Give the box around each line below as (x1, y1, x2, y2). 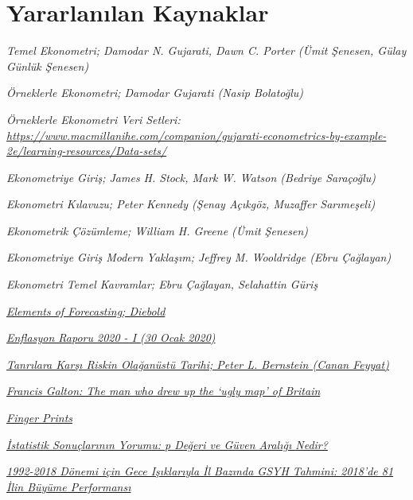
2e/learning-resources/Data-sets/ (6, 142, 167, 159)
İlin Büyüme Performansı (6, 478, 131, 494)
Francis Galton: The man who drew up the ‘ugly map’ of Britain (6, 382, 321, 399)
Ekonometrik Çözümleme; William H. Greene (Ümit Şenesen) (6, 222, 308, 238)
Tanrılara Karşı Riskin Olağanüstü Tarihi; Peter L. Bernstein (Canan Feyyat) (6, 355, 389, 372)
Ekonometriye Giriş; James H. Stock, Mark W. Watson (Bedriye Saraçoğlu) (6, 169, 376, 185)
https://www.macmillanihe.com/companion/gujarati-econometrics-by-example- (6, 126, 387, 143)
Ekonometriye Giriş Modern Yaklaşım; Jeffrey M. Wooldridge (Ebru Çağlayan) (6, 249, 392, 266)
